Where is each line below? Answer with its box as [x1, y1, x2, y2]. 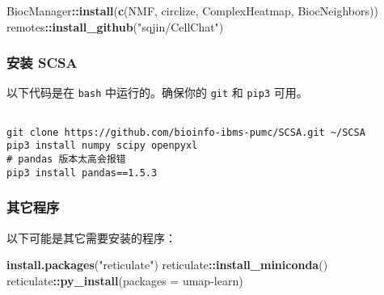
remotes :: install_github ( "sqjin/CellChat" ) [6, 18, 224, 35]
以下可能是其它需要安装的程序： [6, 229, 176, 246]
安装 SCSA [6, 53, 78, 73]
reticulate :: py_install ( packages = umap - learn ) [6, 272, 243, 289]
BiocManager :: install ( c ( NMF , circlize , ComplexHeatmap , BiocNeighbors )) [6, 2, 378, 19]
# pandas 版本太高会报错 [6, 154, 126, 166]
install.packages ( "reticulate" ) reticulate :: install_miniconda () [6, 256, 328, 273]
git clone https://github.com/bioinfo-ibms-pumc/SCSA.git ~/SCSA [6, 126, 365, 138]
